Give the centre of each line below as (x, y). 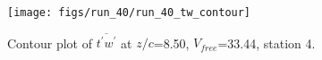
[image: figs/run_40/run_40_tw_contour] (129, 13)
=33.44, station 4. (267, 43)
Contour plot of (50, 43)
